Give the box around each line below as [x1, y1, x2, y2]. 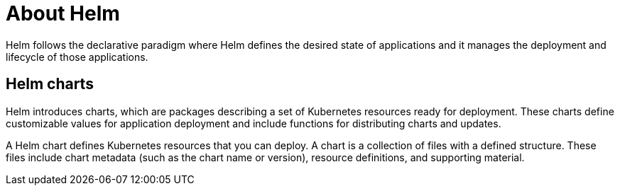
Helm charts [6, 75, 94, 93]
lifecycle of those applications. [6, 50, 148, 63]
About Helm [6, 1, 120, 25]
